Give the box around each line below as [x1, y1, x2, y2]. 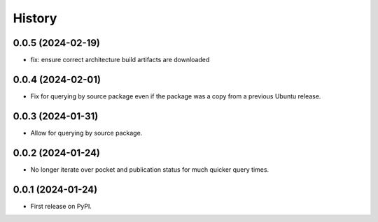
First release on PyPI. [30, 202, 92, 210]
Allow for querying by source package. [30, 128, 143, 137]
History [13, 10, 57, 26]
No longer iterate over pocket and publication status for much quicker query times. [30, 165, 269, 174]
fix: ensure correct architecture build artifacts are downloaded [30, 56, 210, 64]
